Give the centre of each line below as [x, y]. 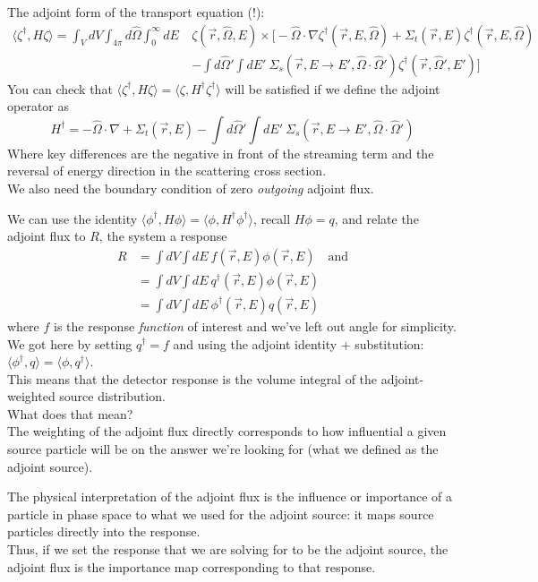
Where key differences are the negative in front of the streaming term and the [221, 153]
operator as [38, 106]
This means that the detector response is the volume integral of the [192, 378]
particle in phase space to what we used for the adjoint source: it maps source [221, 514]
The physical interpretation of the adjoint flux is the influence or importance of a [230, 496]
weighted [31, 396]
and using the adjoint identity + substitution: [299, 343]
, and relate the [376, 218]
